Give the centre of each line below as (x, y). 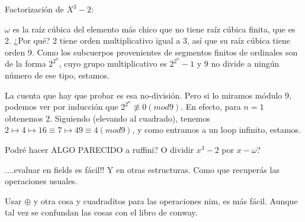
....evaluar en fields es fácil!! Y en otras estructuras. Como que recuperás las (142, 169)
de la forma (25, 63)
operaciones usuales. (41, 181)
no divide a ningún (245, 63)
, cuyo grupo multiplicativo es (113, 63)
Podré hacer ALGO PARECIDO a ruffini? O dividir (99, 150)
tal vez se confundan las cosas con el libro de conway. (101, 212)
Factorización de (34, 9)
